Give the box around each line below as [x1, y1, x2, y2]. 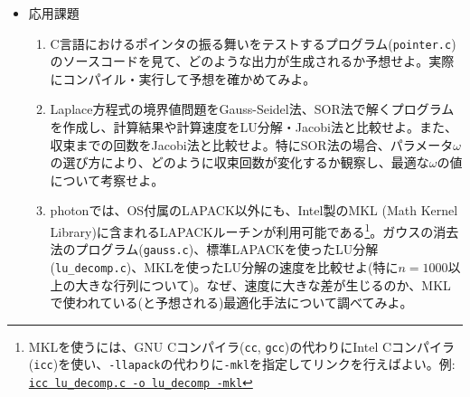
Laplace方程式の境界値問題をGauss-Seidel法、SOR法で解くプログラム [50, 99, 455, 118]
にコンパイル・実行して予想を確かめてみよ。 [50, 69, 316, 88]
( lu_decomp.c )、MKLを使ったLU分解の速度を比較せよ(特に [50, 257, 399, 276]
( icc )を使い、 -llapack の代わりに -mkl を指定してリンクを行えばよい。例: [28, 354, 456, 373]
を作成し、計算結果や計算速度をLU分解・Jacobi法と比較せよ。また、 [50, 118, 457, 137]
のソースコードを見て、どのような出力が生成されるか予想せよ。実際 [50, 52, 455, 71]
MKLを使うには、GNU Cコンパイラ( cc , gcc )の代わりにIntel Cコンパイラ [28, 336, 456, 355]
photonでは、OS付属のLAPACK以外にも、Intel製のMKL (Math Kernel [50, 201, 458, 220]
